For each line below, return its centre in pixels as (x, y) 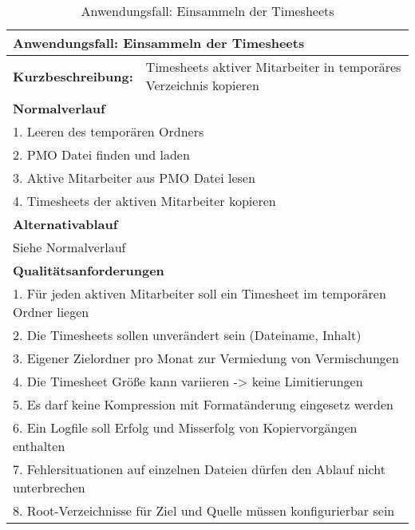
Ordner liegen (51, 312)
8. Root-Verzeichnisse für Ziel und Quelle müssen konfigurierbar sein (204, 510)
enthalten (39, 446)
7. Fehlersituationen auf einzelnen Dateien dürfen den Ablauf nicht (199, 469)
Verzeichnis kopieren (202, 85)
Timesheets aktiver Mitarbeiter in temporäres (273, 67)
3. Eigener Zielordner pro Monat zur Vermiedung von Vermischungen (206, 358)
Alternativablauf (65, 224)
